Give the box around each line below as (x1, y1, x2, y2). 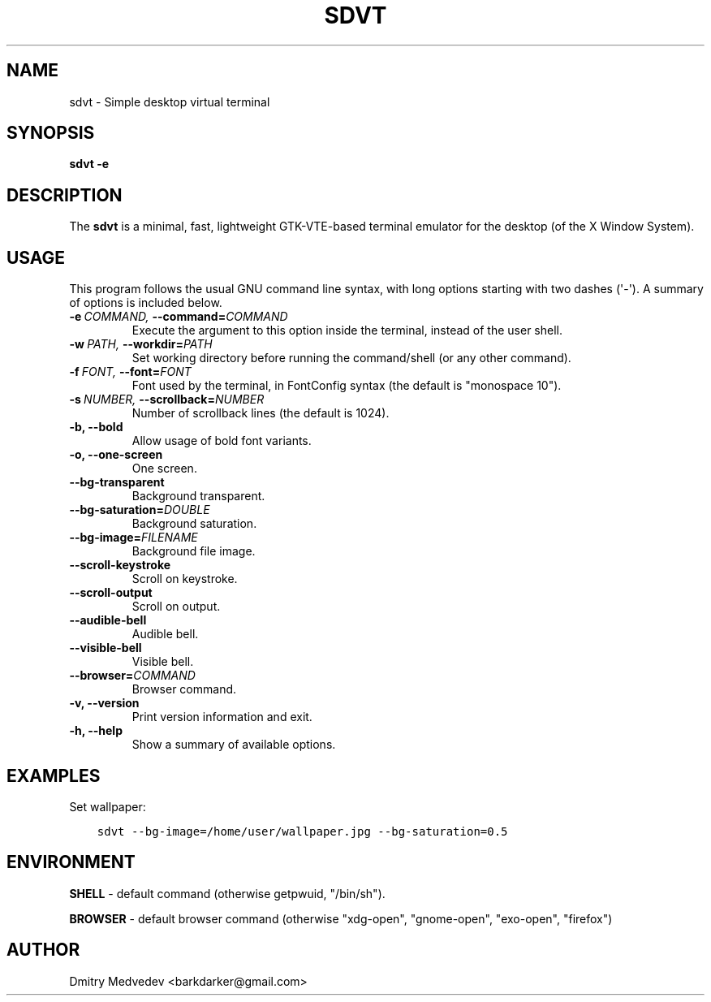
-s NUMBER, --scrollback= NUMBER (69, 392, 265, 407)
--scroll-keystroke (69, 558, 171, 572)
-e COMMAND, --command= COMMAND (69, 309, 288, 324)
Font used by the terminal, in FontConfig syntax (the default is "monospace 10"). (131, 378, 562, 393)
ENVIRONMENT (6, 852, 136, 873)
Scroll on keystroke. (131, 572, 238, 586)
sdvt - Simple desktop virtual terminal (69, 94, 270, 109)
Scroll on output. (131, 599, 221, 614)
